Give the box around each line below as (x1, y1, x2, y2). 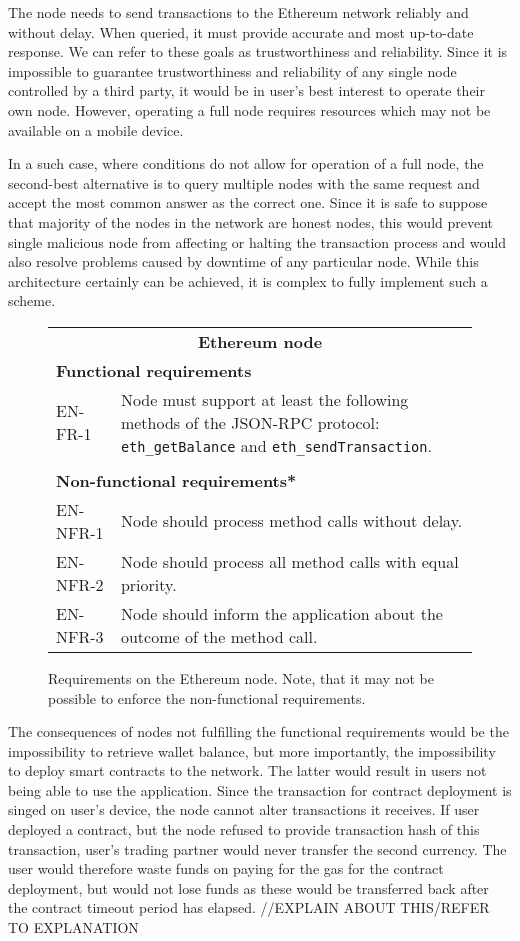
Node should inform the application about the (120, 601, 443, 625)
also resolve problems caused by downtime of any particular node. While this (8, 251, 479, 272)
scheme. (8, 290, 56, 311)
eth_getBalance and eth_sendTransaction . (120, 433, 432, 457)
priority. (120, 572, 177, 596)
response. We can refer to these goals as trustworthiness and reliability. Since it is (8, 41, 508, 62)
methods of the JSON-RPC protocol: (120, 410, 380, 434)
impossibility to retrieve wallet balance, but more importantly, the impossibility (8, 740, 496, 761)
